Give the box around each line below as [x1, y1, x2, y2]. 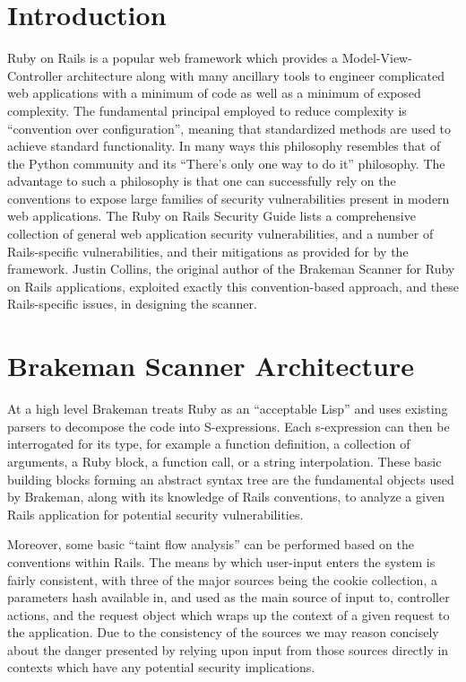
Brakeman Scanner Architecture [7, 347, 415, 384]
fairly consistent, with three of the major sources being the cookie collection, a [7, 570, 437, 589]
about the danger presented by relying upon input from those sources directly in [7, 640, 449, 659]
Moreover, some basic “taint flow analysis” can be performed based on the [7, 535, 414, 554]
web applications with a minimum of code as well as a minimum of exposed [7, 83, 421, 102]
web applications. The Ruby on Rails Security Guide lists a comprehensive [7, 206, 416, 225]
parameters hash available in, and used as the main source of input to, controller [7, 588, 450, 607]
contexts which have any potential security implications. [7, 658, 315, 677]
